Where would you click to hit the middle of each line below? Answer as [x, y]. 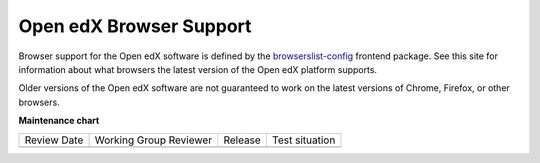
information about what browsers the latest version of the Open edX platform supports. [198, 69]
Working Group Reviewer [153, 140]
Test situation [303, 140]
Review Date [54, 140]
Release [242, 140]
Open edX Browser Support [135, 26]
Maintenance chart [59, 121]
